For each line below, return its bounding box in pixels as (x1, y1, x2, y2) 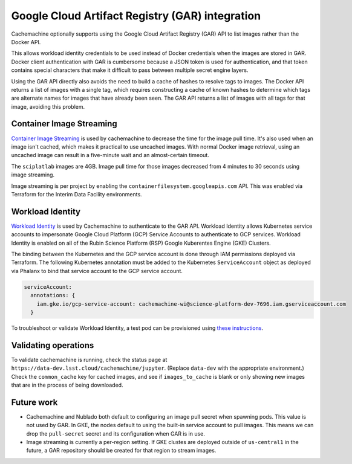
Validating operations (11, 340, 94, 350)
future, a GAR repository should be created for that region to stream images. (26, 447, 217, 454)
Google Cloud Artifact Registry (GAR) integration (11, 9, 261, 22)
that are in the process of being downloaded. (11, 381, 123, 388)
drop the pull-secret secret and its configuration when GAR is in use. (26, 430, 206, 437)
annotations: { (30, 292, 76, 299)
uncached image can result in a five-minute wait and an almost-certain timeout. (11, 152, 210, 159)
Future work (11, 397, 58, 407)
